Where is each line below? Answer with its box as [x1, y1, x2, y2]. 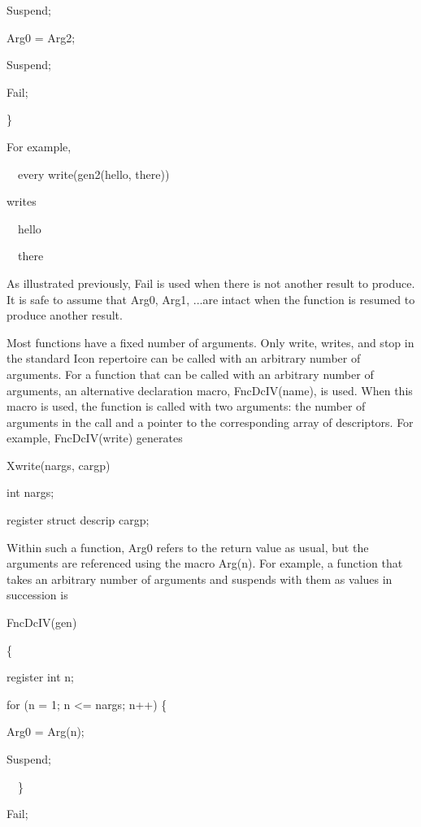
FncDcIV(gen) [7, 614, 77, 631]
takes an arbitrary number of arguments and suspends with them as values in [7, 570, 393, 587]
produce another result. [7, 307, 123, 324]
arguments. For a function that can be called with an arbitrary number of [7, 365, 374, 382]
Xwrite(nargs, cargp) [7, 456, 111, 473]
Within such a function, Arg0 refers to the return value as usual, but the [7, 538, 369, 555]
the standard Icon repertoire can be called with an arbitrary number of [7, 350, 361, 367]
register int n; [7, 668, 74, 686]
